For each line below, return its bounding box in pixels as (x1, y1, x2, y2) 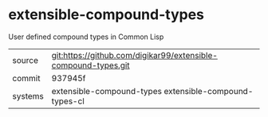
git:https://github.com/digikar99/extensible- (51, 49, 218, 60)
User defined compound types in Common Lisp (8, 32, 164, 41)
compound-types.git (51, 60, 130, 71)
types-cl (51, 96, 85, 107)
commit (12, 72, 41, 84)
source (12, 54, 38, 65)
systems (12, 90, 44, 101)
